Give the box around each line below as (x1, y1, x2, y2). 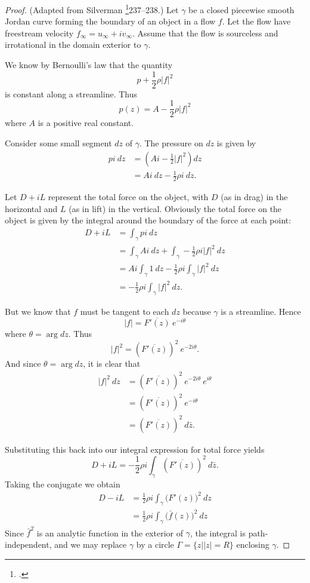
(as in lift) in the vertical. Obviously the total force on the (69, 202, 282, 214)
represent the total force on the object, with (48, 190, 209, 202)
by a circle (136, 538, 174, 551)
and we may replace (54, 538, 127, 551)
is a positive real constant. (38, 116, 134, 129)
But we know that (5, 305, 71, 317)
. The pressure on (139, 136, 203, 149)
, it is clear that (83, 357, 141, 370)
